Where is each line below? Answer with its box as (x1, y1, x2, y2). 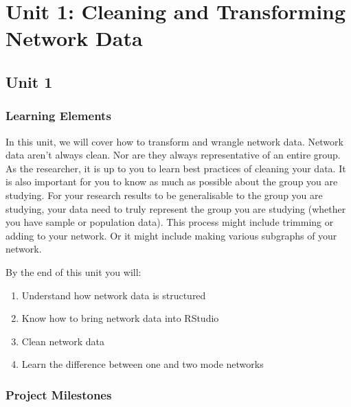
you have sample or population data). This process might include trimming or (5, 215, 334, 229)
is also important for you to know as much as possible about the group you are (5, 174, 338, 189)
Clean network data (21, 334, 105, 348)
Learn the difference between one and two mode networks (21, 357, 264, 371)
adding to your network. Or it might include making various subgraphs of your (5, 228, 337, 242)
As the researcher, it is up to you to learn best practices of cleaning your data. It (5, 161, 346, 175)
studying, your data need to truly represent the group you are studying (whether (5, 201, 346, 216)
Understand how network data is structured (21, 288, 206, 302)
